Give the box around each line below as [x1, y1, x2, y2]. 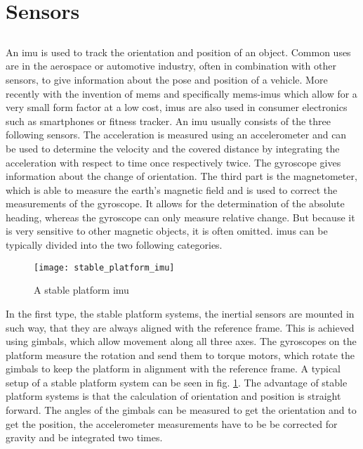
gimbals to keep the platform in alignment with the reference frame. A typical [6, 361, 341, 376]
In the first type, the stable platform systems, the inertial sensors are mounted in [6, 306, 355, 320]
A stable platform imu [34, 282, 129, 297]
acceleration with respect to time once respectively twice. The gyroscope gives [6, 155, 341, 169]
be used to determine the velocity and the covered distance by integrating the [6, 141, 340, 155]
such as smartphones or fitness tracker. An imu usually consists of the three [6, 113, 331, 128]
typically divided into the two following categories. [6, 237, 223, 252]
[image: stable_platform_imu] [34, 262, 175, 273]
